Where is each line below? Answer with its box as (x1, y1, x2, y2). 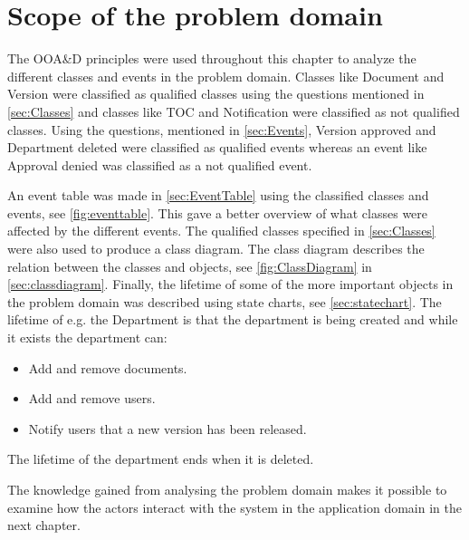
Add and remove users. (28, 389, 156, 408)
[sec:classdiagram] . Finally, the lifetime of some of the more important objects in (7, 275, 454, 294)
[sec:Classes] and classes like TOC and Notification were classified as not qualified (7, 101, 460, 121)
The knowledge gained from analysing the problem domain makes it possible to (7, 480, 447, 498)
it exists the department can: (7, 328, 167, 347)
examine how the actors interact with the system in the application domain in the (7, 497, 462, 516)
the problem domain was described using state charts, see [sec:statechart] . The (7, 292, 442, 311)
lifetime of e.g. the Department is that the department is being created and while (7, 310, 458, 329)
